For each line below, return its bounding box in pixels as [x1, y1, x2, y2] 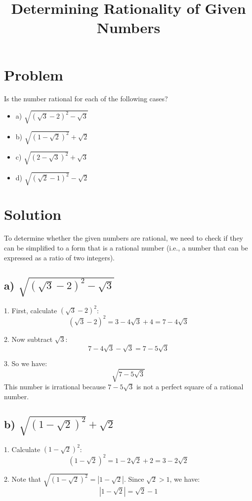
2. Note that [4, 474, 42, 484]
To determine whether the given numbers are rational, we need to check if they [4, 233, 244, 243]
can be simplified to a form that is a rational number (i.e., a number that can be [4, 243, 248, 252]
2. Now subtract [4, 334, 53, 344]
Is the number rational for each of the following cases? [4, 93, 168, 103]
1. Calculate [4, 444, 41, 454]
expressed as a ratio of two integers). [4, 252, 115, 262]
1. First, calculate [4, 305, 57, 315]
